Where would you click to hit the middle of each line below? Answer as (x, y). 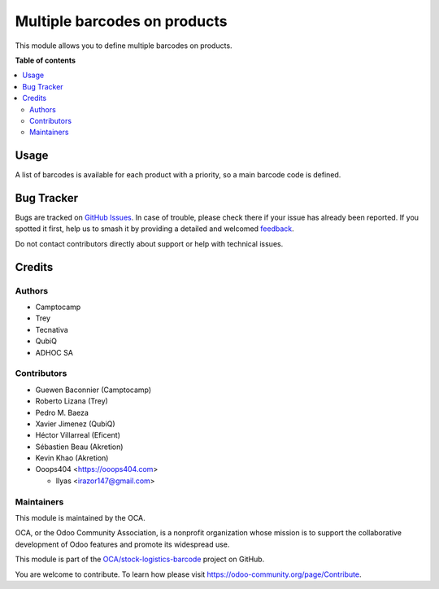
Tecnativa (52, 329)
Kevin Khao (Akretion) (72, 458)
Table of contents (46, 60)
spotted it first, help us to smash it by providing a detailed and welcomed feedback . (154, 229)
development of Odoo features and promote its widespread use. (122, 544)
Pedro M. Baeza (62, 412)
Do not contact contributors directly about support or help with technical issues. (149, 243)
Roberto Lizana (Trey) (72, 401)
